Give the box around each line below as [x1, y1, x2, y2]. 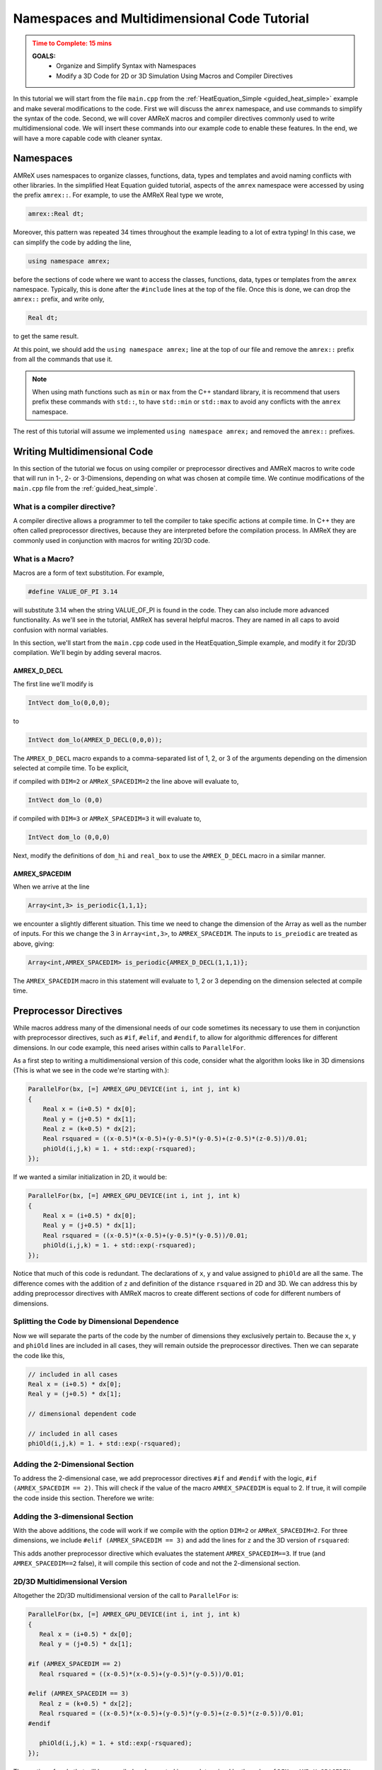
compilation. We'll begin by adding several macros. [13, 649, 162, 657]
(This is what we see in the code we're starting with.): [13, 1066, 170, 1075]
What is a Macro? [13, 554, 74, 564]
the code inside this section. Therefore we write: [13, 1494, 155, 1502]
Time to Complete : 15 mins [32, 39, 112, 47]
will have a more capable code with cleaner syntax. [13, 134, 163, 142]
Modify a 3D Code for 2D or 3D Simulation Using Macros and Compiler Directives [56, 72, 294, 80]
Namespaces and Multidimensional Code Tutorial [13, 11, 309, 26]
